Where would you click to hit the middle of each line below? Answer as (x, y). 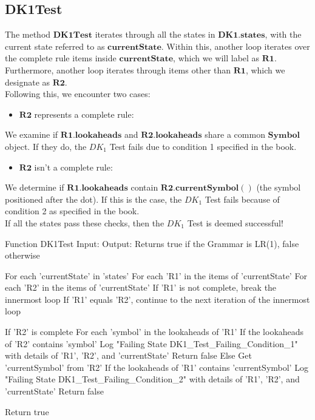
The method (28, 34)
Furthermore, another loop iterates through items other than (118, 69)
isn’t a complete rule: (73, 167)
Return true (27, 411)
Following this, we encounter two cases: (78, 94)
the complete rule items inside (61, 58)
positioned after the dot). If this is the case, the (93, 199)
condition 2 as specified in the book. (72, 211)
